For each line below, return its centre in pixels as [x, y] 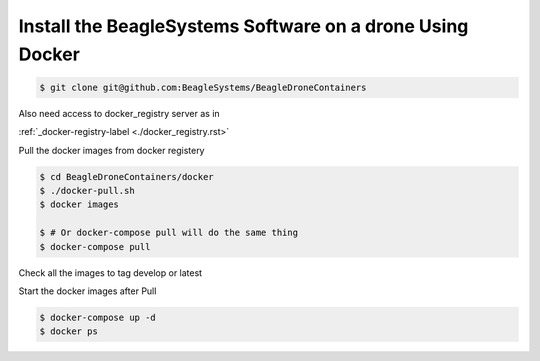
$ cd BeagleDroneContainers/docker [126, 176]
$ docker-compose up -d [98, 317]
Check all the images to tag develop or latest [110, 272]
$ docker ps [69, 331]
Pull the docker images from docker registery [111, 150]
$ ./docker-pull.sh [87, 191]
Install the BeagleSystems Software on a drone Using [243, 26]
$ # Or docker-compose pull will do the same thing [169, 233]
